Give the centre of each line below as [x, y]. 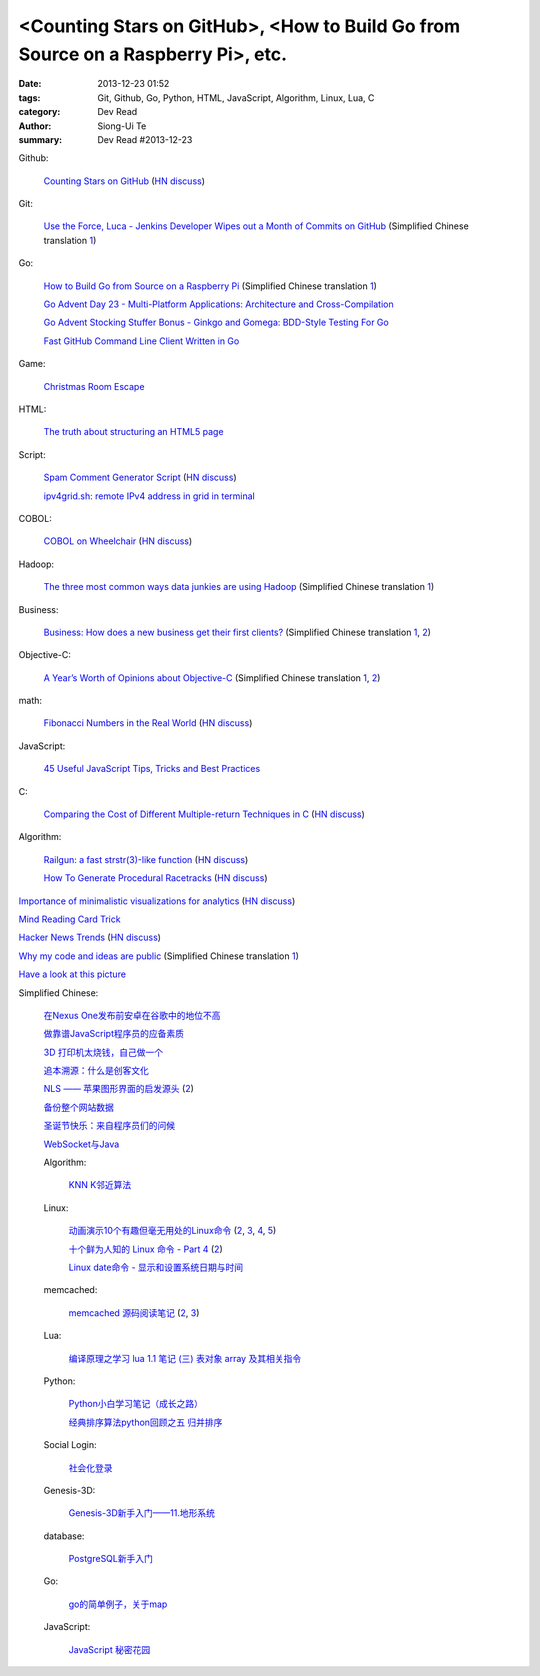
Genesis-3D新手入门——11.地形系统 [141, 1513]
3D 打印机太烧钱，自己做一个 [103, 1052]
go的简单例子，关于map [118, 1604]
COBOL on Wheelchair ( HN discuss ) [118, 541]
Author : [35, 126]
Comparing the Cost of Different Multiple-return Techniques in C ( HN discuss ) [204, 814]
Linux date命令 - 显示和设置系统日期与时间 [156, 1267]
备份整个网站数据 [78, 1107]
